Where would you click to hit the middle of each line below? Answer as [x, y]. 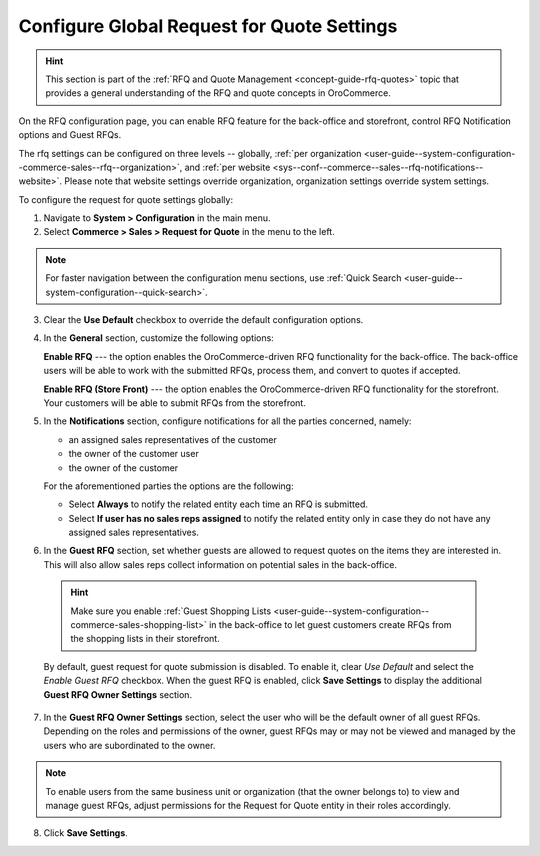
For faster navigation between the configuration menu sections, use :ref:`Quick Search [223, 278]
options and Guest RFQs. [70, 135]
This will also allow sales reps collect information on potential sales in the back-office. [220, 564]
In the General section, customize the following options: [158, 338]
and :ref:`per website [227, 167]
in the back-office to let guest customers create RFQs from [330, 625]
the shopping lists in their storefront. [145, 639]
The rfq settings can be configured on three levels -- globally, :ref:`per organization [190, 153]
